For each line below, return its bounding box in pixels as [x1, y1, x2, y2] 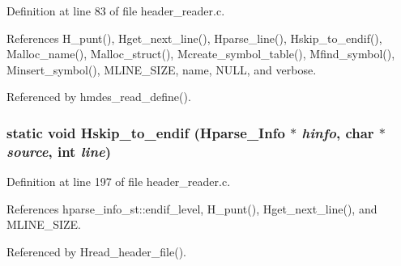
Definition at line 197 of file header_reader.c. [6, 173, 231, 190]
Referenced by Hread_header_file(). [6, 243, 186, 260]
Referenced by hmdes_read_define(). [6, 88, 191, 105]
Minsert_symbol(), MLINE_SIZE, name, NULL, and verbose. [6, 61, 317, 78]
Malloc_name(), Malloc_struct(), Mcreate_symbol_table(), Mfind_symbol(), [6, 45, 395, 62]
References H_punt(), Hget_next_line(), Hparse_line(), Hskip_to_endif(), [6, 29, 382, 46]
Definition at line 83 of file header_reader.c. [6, 2, 225, 19]
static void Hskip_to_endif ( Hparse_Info [6, 122, 285, 142]
